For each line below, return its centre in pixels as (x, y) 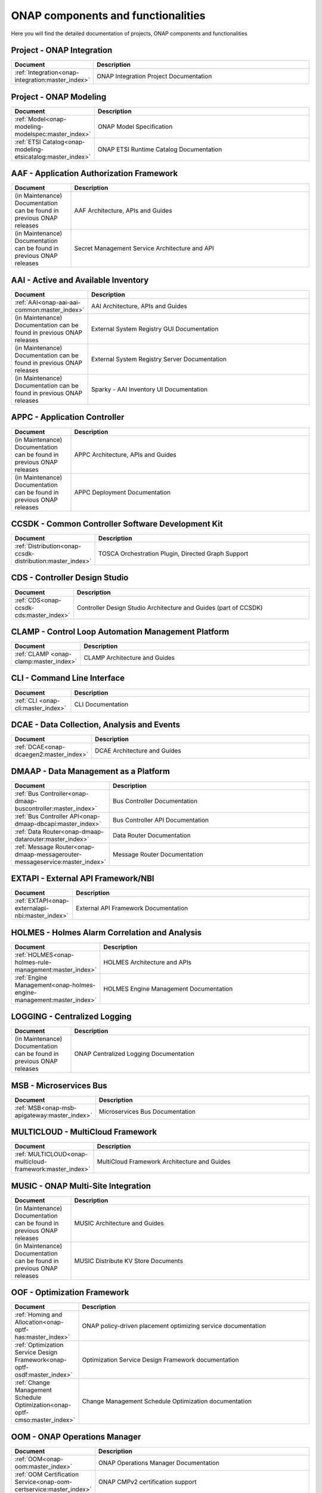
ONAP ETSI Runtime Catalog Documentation (160, 149)
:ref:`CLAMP (32, 654)
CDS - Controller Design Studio (70, 578)
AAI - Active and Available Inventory (80, 280)
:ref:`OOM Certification (47, 1474)
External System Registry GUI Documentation (155, 329)
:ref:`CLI (26, 701)
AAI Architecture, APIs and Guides (139, 306)
